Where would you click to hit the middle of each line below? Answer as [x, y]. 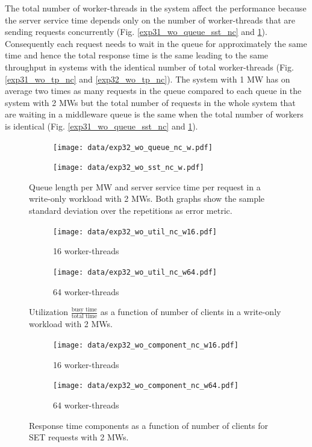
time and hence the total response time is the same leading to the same [137, 55]
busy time [84, 309]
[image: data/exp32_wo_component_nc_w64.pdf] [146, 386]
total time [84, 317]
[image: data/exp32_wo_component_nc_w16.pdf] [146, 345]
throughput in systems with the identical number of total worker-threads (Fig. [149, 67]
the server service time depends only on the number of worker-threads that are [150, 20]
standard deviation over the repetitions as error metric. [131, 211]
